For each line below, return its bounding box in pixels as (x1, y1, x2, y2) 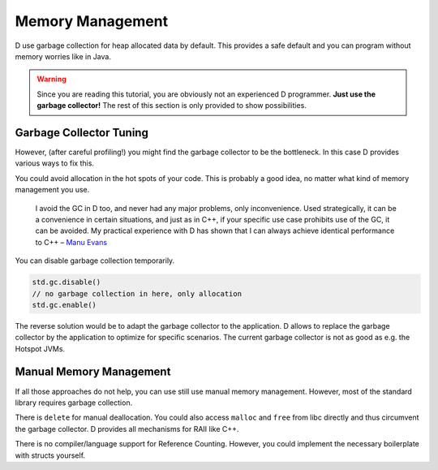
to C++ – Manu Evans (35, 237, 108, 247)
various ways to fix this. (15, 158, 95, 168)
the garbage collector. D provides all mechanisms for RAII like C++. (15, 424, 239, 433)
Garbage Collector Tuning (15, 126, 149, 140)
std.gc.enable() (32, 300, 97, 309)
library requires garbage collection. (15, 398, 133, 407)
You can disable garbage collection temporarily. (15, 256, 175, 265)
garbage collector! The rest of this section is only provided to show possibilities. (36, 101, 307, 110)
